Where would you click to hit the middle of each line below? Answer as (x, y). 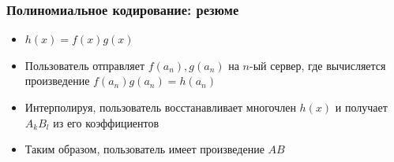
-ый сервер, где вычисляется (318, 65)
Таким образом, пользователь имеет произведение (144, 149)
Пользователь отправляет (85, 65)
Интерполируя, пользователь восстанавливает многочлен (160, 107)
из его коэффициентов (106, 122)
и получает (361, 107)
